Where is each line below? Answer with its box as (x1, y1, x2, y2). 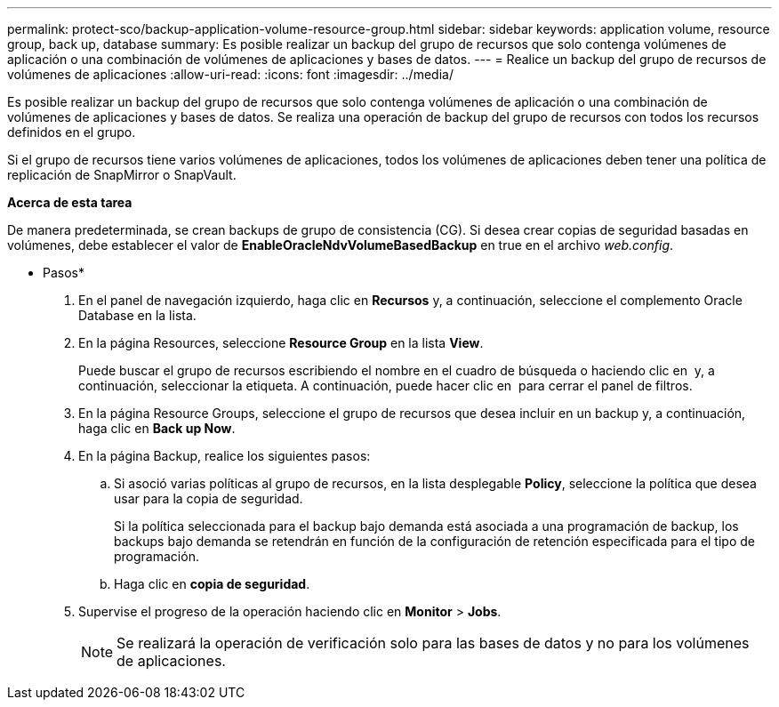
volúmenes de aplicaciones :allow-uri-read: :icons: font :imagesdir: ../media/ (7, 67, 454, 82)
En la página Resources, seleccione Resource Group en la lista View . (78, 335, 484, 350)
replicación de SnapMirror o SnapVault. (7, 167, 237, 182)
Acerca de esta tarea (7, 195, 133, 210)
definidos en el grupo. (7, 125, 136, 140)
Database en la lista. (78, 308, 197, 323)
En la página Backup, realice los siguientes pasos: (78, 448, 371, 463)
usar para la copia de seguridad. (114, 491, 303, 506)
